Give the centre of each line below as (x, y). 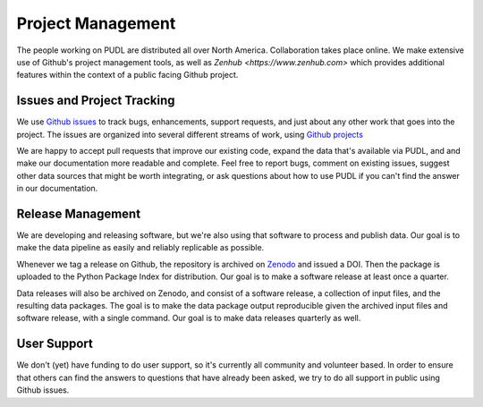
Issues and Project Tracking (96, 101)
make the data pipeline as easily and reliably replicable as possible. (140, 248)
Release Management (79, 214)
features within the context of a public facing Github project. (127, 75)
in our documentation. (57, 189)
